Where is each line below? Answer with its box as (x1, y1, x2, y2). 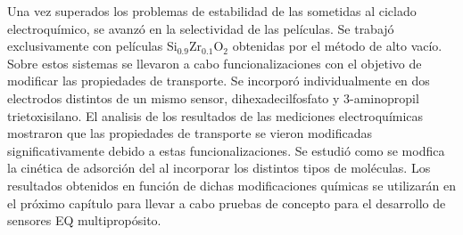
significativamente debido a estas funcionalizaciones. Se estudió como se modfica (7, 141, 445, 159)
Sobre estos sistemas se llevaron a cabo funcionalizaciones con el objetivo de (7, 53, 422, 72)
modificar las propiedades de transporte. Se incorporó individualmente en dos (7, 71, 430, 90)
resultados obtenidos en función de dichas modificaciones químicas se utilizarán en (7, 175, 457, 194)
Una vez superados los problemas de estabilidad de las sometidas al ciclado (7, 2, 417, 20)
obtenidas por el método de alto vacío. (232, 36, 442, 55)
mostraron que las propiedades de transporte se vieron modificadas (7, 124, 373, 142)
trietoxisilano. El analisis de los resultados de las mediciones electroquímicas (7, 106, 424, 125)
